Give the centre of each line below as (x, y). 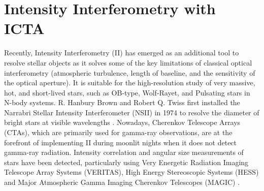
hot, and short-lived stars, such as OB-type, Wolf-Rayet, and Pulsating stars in (127, 92)
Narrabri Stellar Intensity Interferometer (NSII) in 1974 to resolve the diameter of (132, 112)
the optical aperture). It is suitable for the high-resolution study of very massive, (130, 83)
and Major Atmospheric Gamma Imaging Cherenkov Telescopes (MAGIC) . (122, 182)
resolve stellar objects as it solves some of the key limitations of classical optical (128, 62)
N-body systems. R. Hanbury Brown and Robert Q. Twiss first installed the (122, 102)
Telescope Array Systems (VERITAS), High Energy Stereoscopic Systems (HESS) (131, 172)
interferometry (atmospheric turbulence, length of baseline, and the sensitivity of (130, 72)
